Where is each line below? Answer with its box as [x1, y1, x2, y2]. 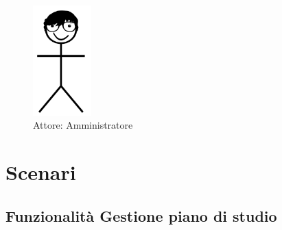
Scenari [5, 158, 76, 186]
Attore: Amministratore [33, 118, 133, 132]
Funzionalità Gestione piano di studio [5, 205, 277, 226]
